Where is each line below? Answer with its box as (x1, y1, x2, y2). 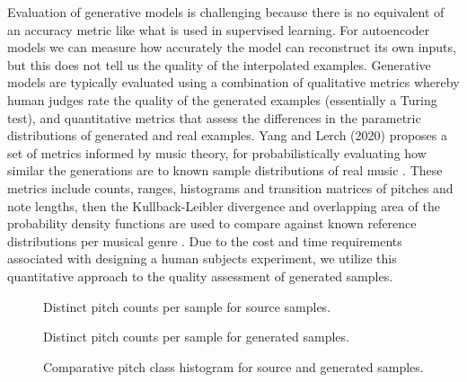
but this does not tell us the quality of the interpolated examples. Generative (7, 55, 431, 74)
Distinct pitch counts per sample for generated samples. (43, 327, 349, 346)
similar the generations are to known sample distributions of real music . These (7, 161, 443, 180)
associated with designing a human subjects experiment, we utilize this (7, 249, 397, 268)
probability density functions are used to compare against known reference (7, 214, 417, 233)
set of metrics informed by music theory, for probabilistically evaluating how (7, 143, 427, 162)
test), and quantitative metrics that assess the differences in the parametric (7, 108, 421, 127)
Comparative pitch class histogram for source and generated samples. (43, 357, 424, 376)
